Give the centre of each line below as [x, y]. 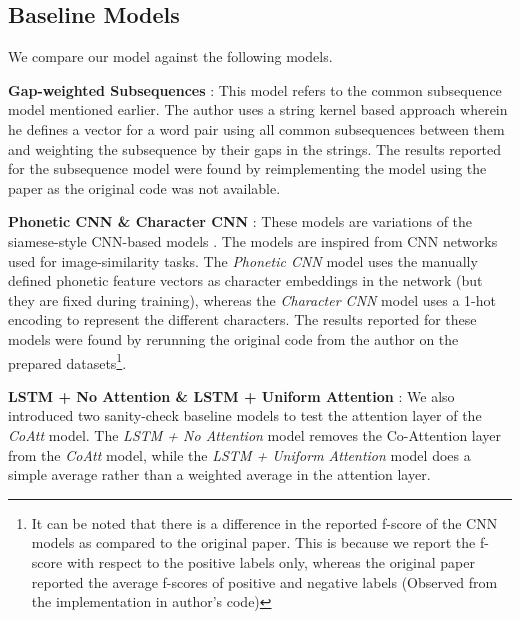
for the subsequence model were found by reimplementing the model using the [247, 168]
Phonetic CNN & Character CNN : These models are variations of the [240, 221]
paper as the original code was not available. [144, 187]
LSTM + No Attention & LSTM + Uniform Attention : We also [231, 395]
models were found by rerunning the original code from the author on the [233, 338]
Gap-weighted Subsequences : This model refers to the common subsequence [255, 89]
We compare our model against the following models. [170, 56]
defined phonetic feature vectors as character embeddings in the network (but [245, 280]
